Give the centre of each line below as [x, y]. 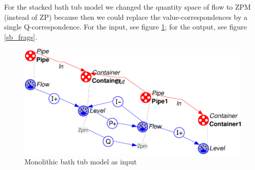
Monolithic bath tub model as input [81, 162]
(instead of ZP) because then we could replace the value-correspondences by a [126, 17]
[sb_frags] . [21, 36]
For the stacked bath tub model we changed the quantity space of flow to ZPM [127, 7]
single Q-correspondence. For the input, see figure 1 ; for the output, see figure [125, 27]
